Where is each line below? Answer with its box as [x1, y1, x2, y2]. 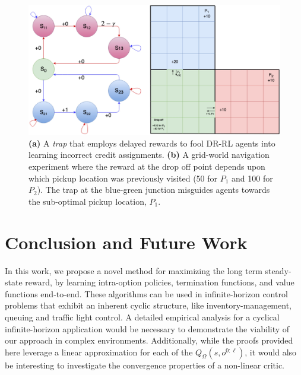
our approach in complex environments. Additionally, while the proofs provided [5, 334, 293, 347]
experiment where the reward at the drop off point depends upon [28, 160, 265, 173]
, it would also [245, 345, 297, 358]
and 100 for [232, 171, 273, 184]
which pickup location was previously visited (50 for [28, 171, 218, 184]
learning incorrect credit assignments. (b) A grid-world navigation [28, 148, 270, 161]
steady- [265, 264, 292, 277]
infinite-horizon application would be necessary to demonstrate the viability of [5, 322, 290, 335]
